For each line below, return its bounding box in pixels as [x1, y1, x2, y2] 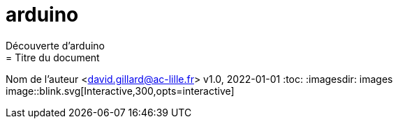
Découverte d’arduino [6, 39, 105, 52]
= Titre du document [6, 51, 100, 63]
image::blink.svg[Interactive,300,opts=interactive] [6, 84, 235, 97]
